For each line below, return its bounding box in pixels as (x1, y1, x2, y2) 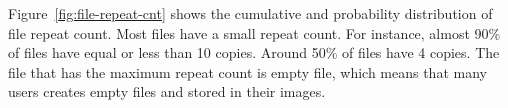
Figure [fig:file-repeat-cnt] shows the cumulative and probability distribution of (8, 3, 493, 23)
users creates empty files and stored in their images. (8, 81, 326, 102)
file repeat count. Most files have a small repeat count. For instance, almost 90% (8, 22, 501, 43)
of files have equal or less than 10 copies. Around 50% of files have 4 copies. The (8, 42, 500, 63)
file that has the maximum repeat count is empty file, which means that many (8, 61, 487, 82)
